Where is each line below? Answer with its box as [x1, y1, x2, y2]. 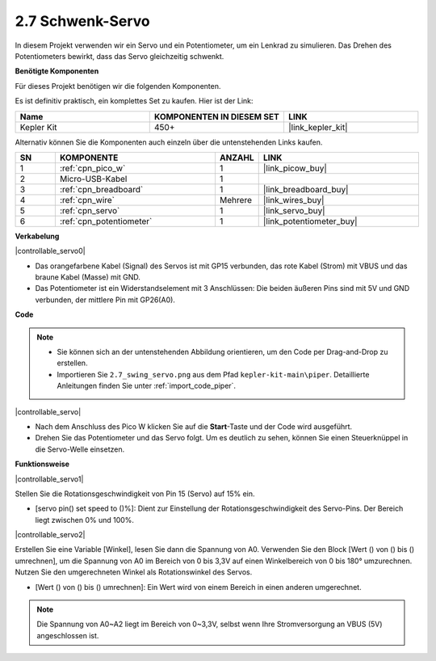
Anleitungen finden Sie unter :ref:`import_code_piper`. [57, 381, 237, 391]
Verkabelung [15, 231, 60, 241]
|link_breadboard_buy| [262, 183, 349, 195]
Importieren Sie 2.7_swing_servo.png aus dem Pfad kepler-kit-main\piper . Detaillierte [57, 369, 370, 379]
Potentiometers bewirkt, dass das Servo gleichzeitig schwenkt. [15, 51, 224, 61]
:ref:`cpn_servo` [59, 204, 120, 216]
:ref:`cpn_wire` [59, 194, 115, 205]
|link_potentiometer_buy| [262, 215, 358, 226]
